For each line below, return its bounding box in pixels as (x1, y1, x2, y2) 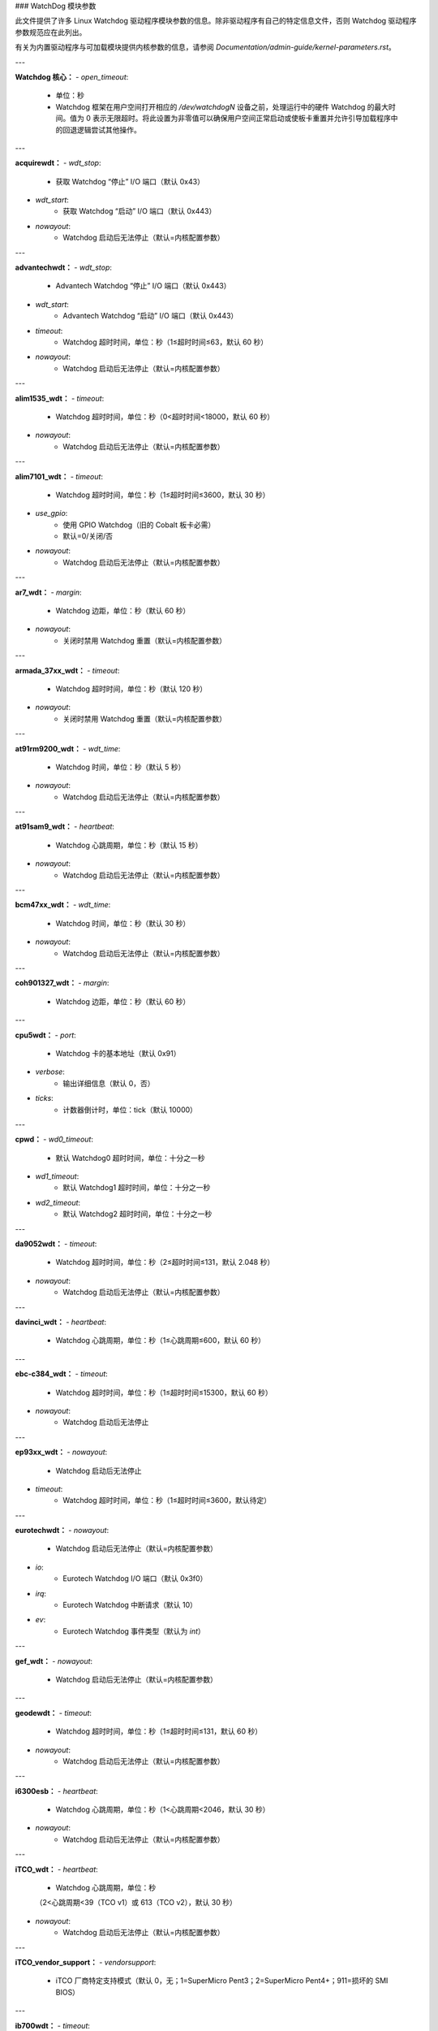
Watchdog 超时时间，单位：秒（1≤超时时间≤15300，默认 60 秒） (55, 1388, 273, 1397)
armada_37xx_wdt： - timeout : (15, 665, 120, 675)
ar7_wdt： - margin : (15, 587, 82, 597)
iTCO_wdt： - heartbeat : (15, 1864, 99, 1874)
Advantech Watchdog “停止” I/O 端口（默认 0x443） (55, 281, 231, 291)
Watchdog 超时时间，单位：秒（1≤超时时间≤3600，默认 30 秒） (55, 490, 270, 500)
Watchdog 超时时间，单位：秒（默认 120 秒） (55, 683, 208, 694)
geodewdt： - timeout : (15, 1708, 92, 1717)
